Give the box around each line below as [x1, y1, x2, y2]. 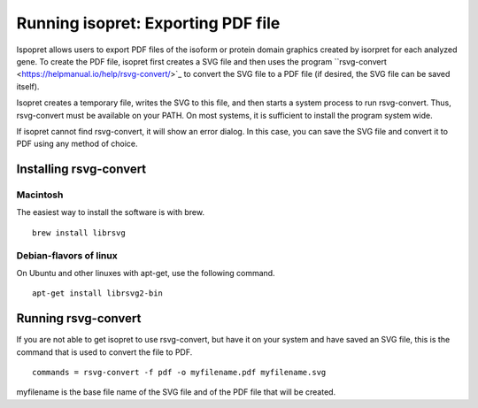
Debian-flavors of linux [16, 249, 119, 261]
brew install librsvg [32, 227, 126, 238]
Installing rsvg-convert [16, 162, 147, 177]
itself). [16, 81, 40, 92]
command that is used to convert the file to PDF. [16, 346, 193, 358]
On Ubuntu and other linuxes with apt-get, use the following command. [16, 267, 275, 278]
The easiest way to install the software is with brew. [16, 207, 205, 218]
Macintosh [16, 189, 64, 201]
